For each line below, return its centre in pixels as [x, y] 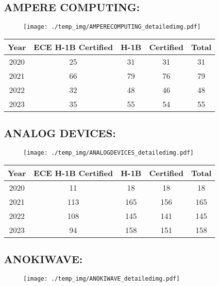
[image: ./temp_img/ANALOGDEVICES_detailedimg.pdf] [109, 153]
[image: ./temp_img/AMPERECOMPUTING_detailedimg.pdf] [112, 27]
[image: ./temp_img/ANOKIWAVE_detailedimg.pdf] [102, 278]
